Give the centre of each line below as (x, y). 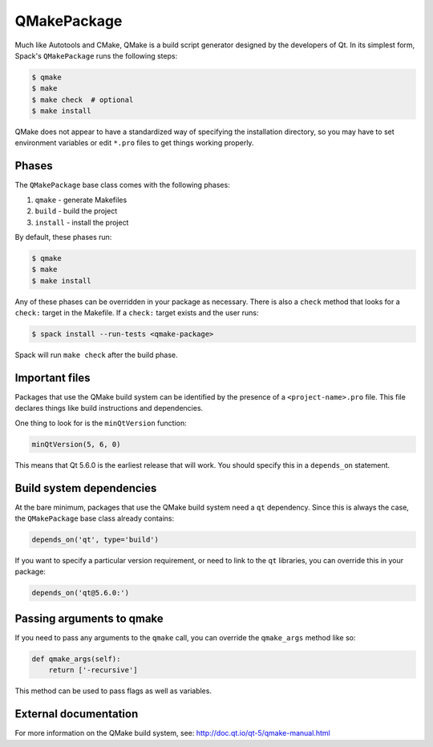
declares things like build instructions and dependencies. (109, 408)
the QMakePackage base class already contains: (95, 518)
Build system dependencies (86, 488)
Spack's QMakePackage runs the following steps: (96, 55)
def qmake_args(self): (76, 659)
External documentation (77, 714)
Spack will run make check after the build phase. (96, 355)
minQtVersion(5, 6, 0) (76, 444)
